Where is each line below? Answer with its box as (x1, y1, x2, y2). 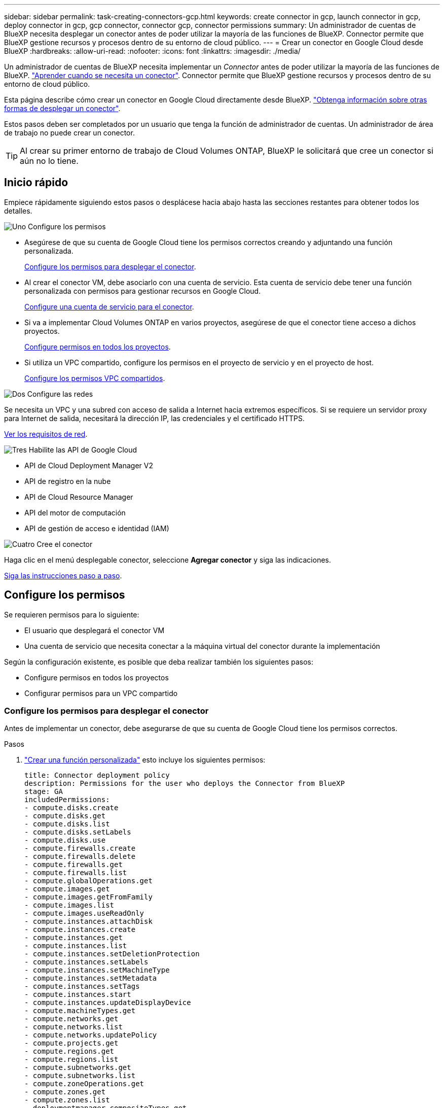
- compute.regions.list (24, 1055, 119, 1064)
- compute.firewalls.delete (24, 852, 136, 861)
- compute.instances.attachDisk (24, 917, 153, 926)
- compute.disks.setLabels (24, 828, 131, 837)
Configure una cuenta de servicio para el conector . (24, 302, 194, 311)
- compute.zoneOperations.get (24, 1080, 144, 1088)
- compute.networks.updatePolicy (24, 1031, 157, 1040)
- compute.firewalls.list (24, 869, 127, 877)
